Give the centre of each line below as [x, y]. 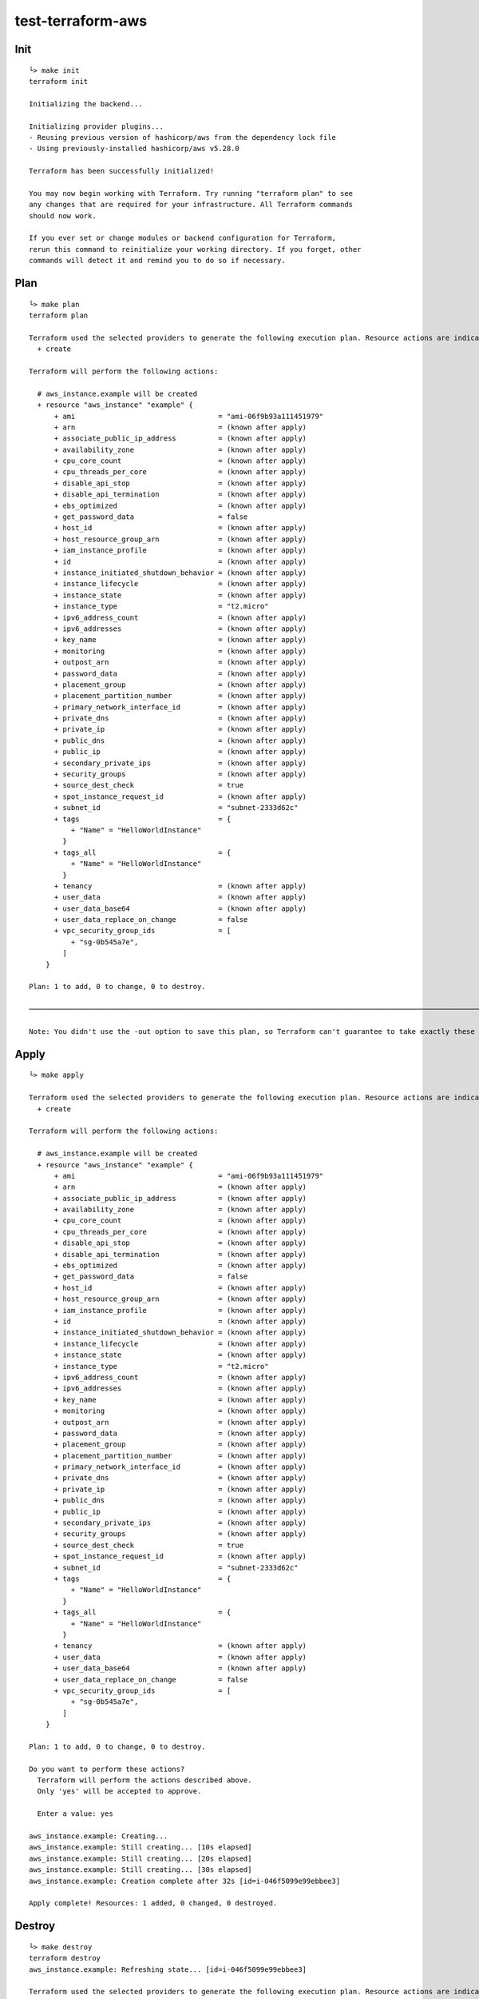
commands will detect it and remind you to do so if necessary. [158, 261]
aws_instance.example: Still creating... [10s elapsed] [141, 1847]
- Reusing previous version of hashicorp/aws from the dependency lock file [183, 137]
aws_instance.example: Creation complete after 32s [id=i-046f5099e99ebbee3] [185, 1881]
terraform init [59, 81]
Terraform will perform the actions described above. [144, 1780]
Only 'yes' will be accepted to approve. [119, 1792]
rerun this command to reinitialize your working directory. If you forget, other [195, 249]
